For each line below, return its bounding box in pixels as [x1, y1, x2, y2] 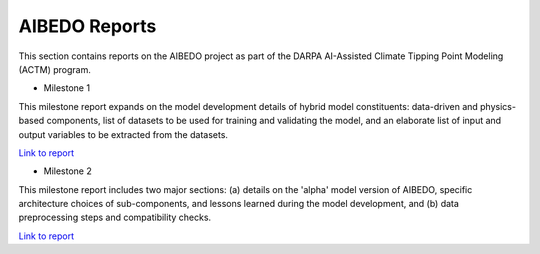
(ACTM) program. [18, 63, 92, 75]
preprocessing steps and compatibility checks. [18, 211, 212, 224]
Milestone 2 [43, 165, 92, 177]
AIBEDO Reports [18, 15, 157, 37]
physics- [480, 100, 517, 112]
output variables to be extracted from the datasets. [18, 128, 229, 140]
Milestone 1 [43, 82, 90, 94]
